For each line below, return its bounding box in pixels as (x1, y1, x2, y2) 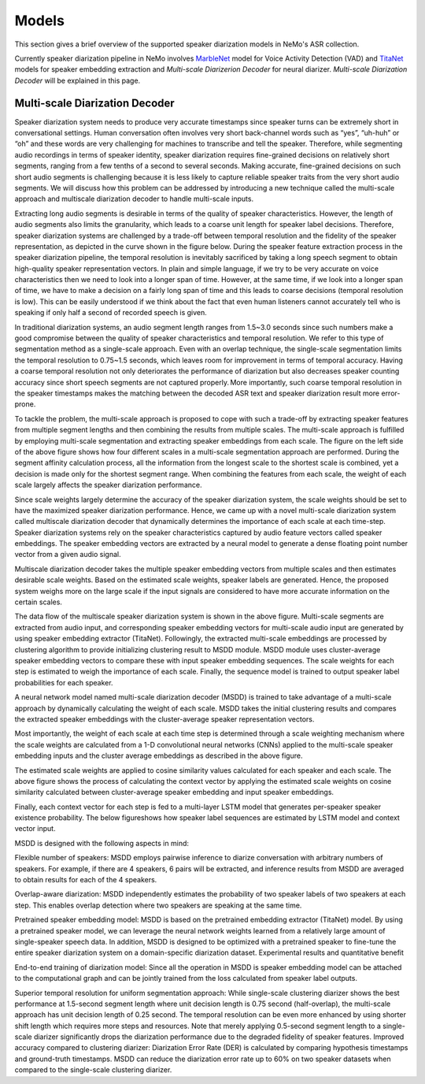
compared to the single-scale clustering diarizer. (14, 1065, 172, 1075)
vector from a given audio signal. (14, 550, 121, 559)
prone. (14, 399, 36, 409)
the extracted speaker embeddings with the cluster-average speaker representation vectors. (14, 714, 315, 724)
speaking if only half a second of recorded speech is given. (14, 308, 208, 317)
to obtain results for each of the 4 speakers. (14, 875, 157, 885)
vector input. (14, 824, 56, 833)
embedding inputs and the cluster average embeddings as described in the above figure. (14, 751, 303, 760)
